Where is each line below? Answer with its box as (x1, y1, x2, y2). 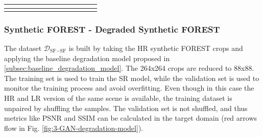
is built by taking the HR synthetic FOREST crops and (68, 42, 243, 53)
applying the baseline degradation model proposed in (4, 52, 170, 63)
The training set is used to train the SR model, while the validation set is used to (4, 72, 259, 83)
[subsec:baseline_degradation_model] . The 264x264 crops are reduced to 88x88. (4, 63, 254, 73)
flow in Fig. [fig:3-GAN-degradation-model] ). (4, 122, 144, 133)
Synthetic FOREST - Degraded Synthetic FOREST (4, 22, 220, 35)
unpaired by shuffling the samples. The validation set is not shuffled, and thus (4, 102, 248, 113)
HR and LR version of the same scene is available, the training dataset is (4, 92, 232, 103)
